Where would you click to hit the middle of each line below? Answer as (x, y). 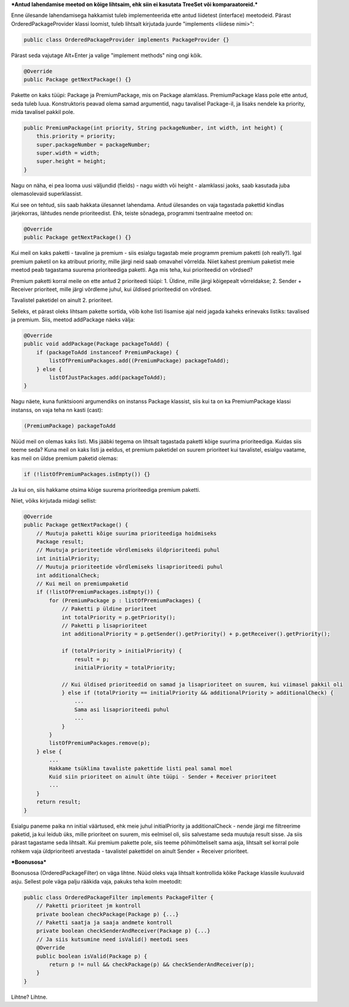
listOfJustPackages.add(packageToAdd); (107, 378)
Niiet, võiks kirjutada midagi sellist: (54, 500)
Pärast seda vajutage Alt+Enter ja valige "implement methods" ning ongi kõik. (107, 55)
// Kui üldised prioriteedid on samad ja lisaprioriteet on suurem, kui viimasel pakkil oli (202, 684)
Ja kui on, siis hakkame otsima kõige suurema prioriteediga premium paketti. (106, 489)
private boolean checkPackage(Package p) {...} (108, 914)
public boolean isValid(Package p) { (92, 956)
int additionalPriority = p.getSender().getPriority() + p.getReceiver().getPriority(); (196, 634)
